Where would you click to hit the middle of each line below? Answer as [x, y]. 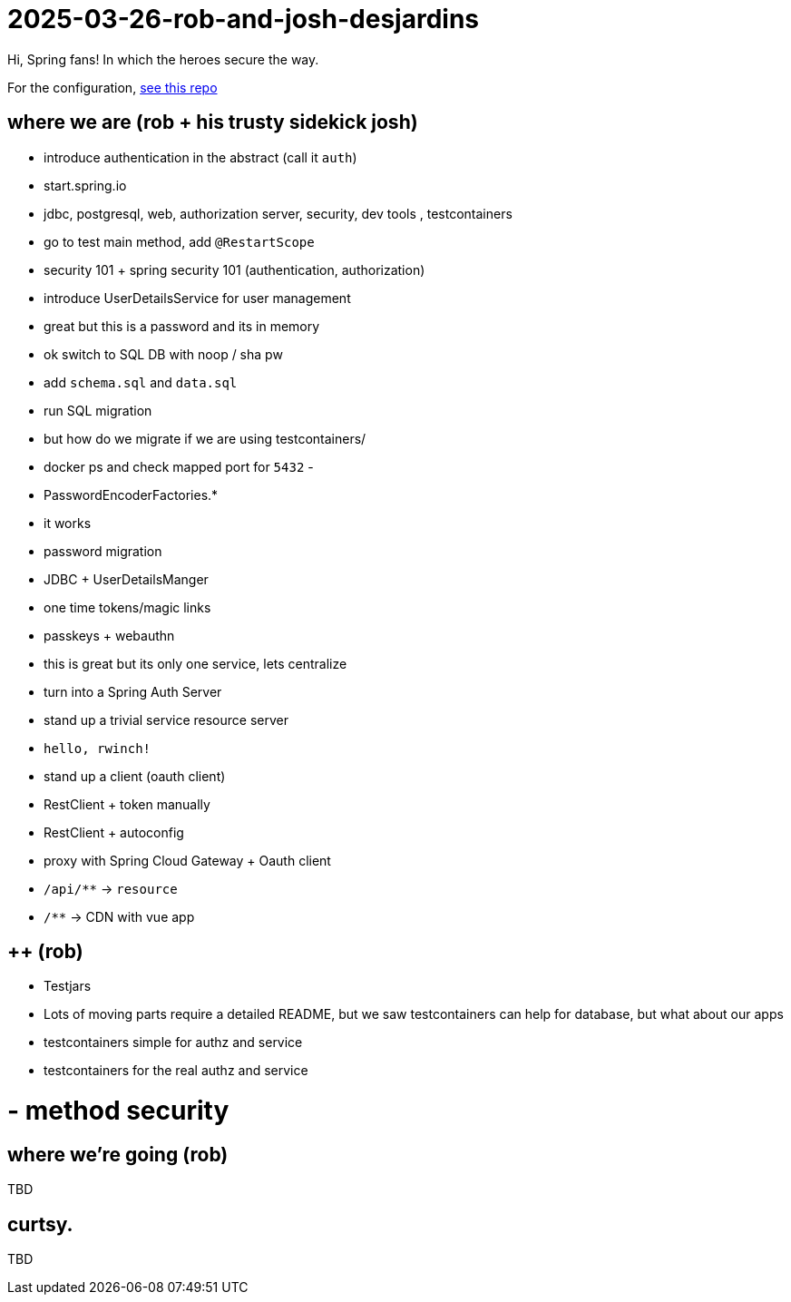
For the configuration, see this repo [112, 87]
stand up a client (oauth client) [135, 776]
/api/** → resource [111, 888]
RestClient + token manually [127, 804]
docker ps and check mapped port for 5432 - [179, 466]
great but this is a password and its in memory [182, 326]
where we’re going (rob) [118, 1154]
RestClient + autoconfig [114, 832]
